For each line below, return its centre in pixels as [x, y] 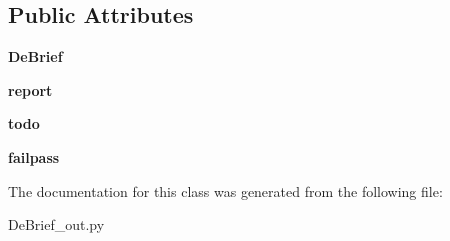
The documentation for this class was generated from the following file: [225, 190]
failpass [34, 156]
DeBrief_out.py [56, 224]
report [30, 89]
